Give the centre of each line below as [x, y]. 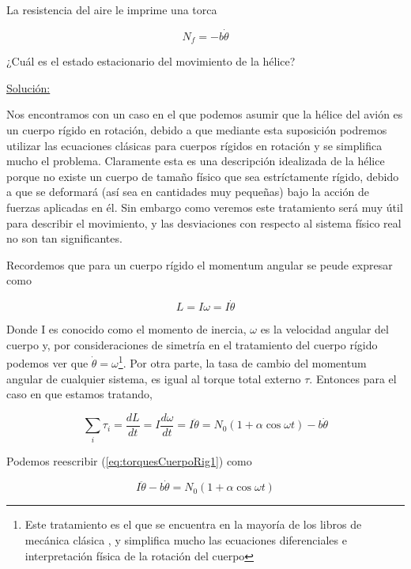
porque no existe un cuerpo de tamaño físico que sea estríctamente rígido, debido [203, 176]
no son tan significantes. [64, 238]
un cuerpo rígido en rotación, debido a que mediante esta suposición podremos [197, 130]
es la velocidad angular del [324, 329]
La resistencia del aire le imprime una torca [112, 9]
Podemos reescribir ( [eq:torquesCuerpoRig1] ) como [129, 460]
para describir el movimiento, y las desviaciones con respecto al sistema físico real [204, 222]
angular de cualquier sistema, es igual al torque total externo [154, 378]
